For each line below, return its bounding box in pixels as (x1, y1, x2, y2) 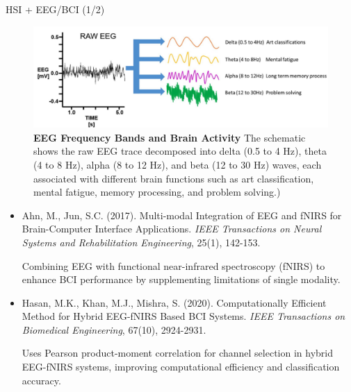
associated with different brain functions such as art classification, (33, 171, 314, 185)
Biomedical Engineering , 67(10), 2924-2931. (22, 322, 206, 336)
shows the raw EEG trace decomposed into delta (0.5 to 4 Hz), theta (33, 144, 327, 158)
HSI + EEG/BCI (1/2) (6, 2, 105, 16)
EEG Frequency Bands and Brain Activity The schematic (33, 130, 306, 144)
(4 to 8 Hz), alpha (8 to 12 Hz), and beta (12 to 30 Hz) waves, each (33, 157, 322, 171)
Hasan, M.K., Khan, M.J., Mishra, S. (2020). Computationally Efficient (22, 295, 327, 309)
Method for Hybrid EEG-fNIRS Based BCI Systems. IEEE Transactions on (22, 309, 345, 323)
